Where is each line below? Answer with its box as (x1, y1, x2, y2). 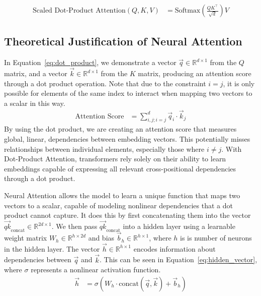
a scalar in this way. (4, 97, 65, 108)
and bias (88, 232, 115, 243)
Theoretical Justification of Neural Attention (4, 33, 242, 49)
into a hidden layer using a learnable (123, 221, 235, 231)
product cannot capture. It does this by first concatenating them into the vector (4, 210, 251, 220)
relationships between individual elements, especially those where (4, 143, 205, 154)
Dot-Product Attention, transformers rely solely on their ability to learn (4, 153, 226, 164)
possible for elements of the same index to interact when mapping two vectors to (4, 88, 252, 98)
